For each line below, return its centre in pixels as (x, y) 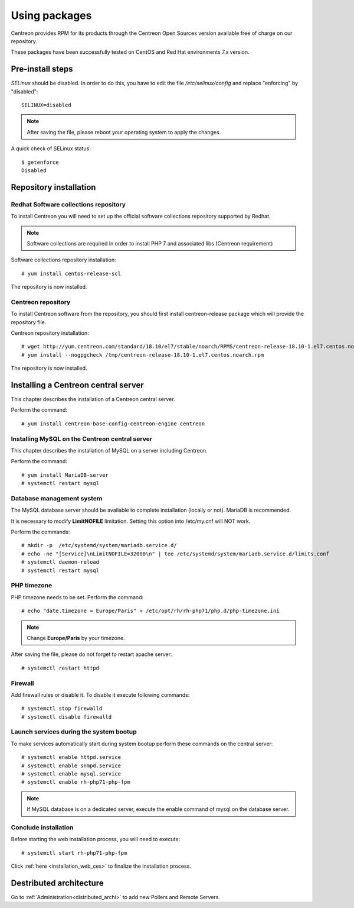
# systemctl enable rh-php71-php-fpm (76, 782)
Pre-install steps (42, 69)
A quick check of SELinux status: (51, 148)
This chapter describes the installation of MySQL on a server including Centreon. (109, 450)
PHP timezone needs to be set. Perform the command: (77, 597)
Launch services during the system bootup (74, 732)
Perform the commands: (40, 532)
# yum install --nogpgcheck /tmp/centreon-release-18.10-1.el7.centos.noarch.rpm (143, 355)
